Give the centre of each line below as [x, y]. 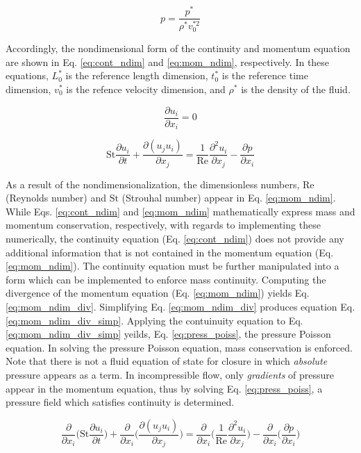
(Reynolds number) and [56, 198]
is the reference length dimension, [137, 75]
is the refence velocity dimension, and [146, 89]
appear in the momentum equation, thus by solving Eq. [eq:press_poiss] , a [164, 388]
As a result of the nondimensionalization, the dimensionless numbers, [153, 184]
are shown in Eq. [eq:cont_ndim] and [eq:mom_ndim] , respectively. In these [168, 61]
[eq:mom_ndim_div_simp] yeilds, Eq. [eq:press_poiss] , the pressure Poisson [168, 334]
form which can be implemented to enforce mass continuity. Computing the [166, 279]
